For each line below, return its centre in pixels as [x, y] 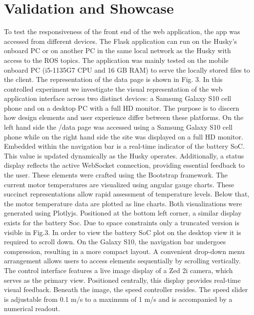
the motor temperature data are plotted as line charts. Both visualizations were [123, 203]
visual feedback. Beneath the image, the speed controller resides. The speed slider [126, 289]
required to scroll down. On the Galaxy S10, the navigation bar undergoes [115, 242]
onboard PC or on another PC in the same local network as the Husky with [117, 50]
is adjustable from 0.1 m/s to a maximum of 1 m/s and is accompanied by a [118, 299]
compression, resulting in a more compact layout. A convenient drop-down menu [124, 251]
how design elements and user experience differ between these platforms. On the [124, 117]
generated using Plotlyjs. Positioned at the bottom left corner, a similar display [123, 213]
